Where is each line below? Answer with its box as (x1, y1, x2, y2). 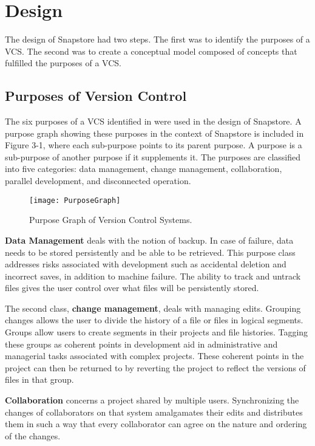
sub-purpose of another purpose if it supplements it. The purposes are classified (5, 150, 301, 163)
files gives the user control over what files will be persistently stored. (5, 281, 259, 294)
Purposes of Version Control (5, 86, 187, 105)
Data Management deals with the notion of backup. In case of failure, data (5, 233, 294, 246)
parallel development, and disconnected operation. (5, 174, 191, 187)
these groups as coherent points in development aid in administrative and (5, 337, 278, 350)
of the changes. (5, 429, 61, 442)
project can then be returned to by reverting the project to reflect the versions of (5, 361, 306, 374)
